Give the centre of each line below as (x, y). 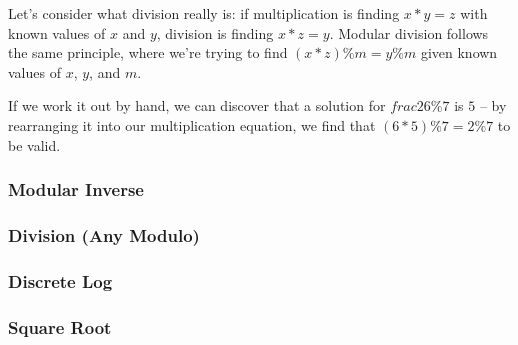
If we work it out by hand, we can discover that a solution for (197, 105)
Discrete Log (60, 280)
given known (459, 52)
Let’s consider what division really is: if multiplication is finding (204, 13)
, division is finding (215, 32)
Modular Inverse (76, 189)
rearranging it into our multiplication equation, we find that (192, 124)
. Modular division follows (409, 32)
